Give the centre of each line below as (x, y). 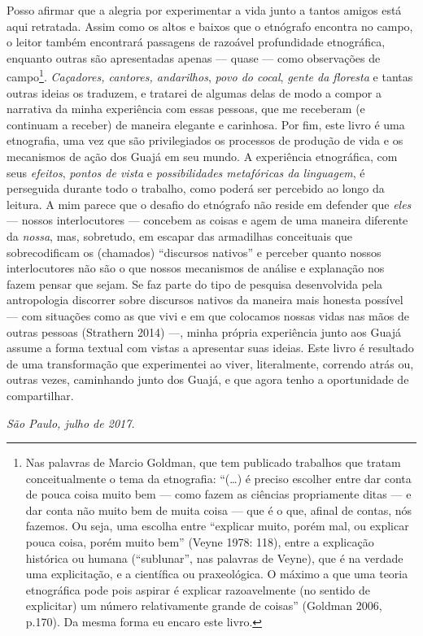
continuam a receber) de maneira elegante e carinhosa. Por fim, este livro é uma (206, 124)
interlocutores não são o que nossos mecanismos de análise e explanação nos (196, 268)
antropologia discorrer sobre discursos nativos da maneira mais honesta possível (205, 300)
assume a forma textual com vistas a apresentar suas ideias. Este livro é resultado (210, 348)
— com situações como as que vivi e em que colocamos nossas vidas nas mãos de (208, 315)
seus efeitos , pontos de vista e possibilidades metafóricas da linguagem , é (186, 172)
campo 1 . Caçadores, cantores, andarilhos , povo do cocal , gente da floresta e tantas (210, 76)
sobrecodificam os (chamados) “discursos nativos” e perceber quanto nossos (194, 252)
